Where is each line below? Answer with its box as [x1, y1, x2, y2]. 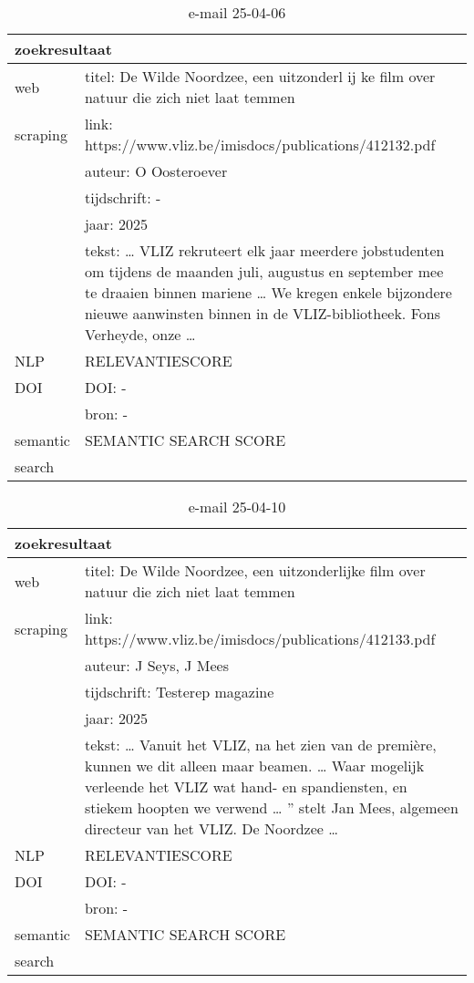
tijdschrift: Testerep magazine [84, 681, 274, 702]
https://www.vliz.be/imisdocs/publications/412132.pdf [84, 134, 436, 155]
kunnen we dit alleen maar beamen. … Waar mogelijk [84, 755, 425, 776]
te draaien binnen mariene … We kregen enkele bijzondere [84, 282, 452, 303]
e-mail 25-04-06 [188, 2, 286, 23]
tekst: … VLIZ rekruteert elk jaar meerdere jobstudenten [84, 240, 445, 261]
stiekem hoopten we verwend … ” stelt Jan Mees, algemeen [84, 797, 459, 818]
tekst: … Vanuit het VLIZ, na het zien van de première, [84, 734, 437, 755]
